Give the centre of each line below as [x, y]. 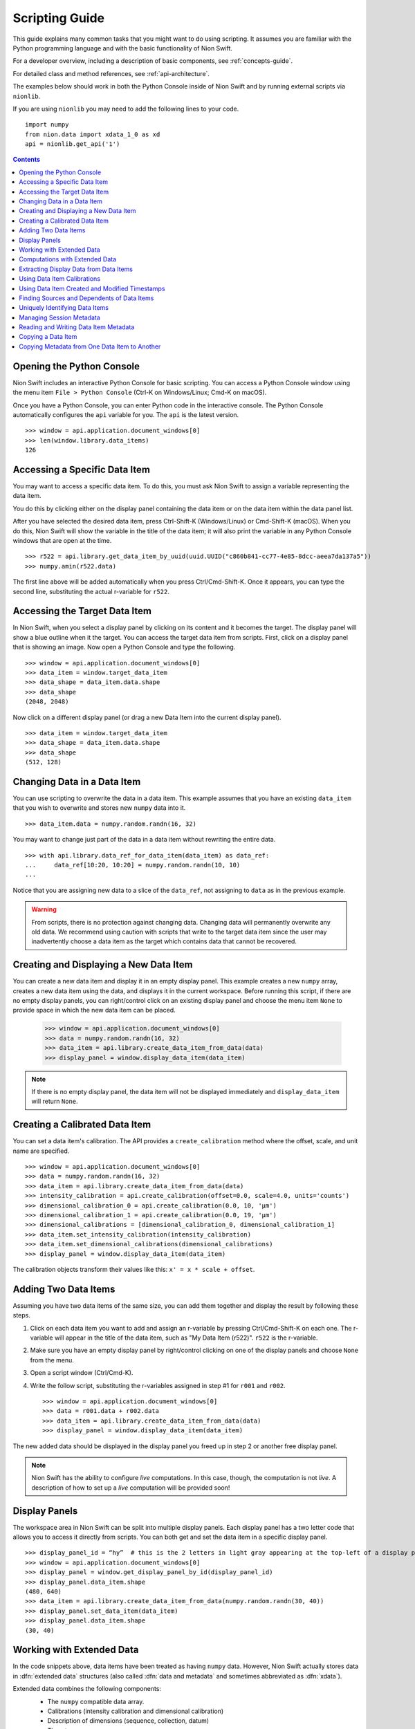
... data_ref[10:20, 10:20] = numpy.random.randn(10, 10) [133, 865]
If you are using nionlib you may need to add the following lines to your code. [126, 109]
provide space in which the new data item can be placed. [94, 1010]
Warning [44, 909]
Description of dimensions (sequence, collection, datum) [128, 1721]
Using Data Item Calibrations [59, 279]
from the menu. [52, 1360]
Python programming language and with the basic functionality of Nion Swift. [123, 48]
